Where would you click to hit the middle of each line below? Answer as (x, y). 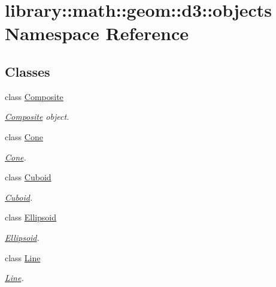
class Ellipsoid (31, 217)
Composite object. (37, 117)
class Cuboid (28, 177)
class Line (23, 257)
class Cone (24, 136)
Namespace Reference (97, 33)
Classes (28, 71)
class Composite (34, 96)
